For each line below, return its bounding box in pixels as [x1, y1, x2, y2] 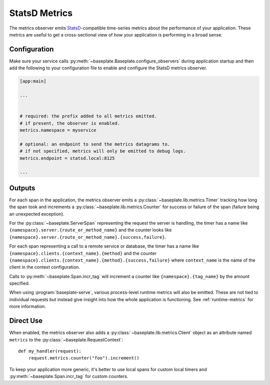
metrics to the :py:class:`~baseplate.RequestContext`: [9, 337, 123, 343]
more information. [9, 304, 46, 310]
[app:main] [19, 78, 46, 84]
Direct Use [9, 317, 43, 325]
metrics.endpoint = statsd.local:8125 [19, 155, 115, 161]
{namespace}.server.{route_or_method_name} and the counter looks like [9, 227, 172, 233]
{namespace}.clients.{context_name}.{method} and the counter [9, 250, 157, 256]
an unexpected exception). [9, 211, 64, 217]
